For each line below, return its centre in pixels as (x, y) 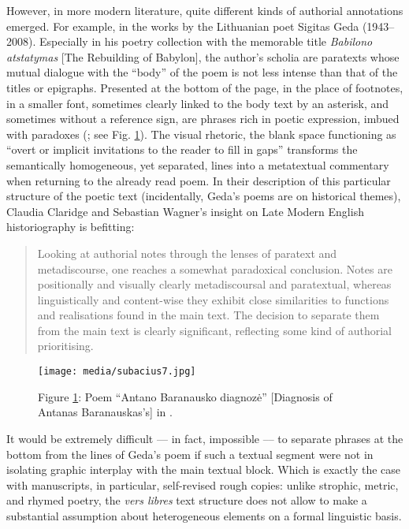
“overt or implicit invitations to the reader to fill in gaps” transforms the (182, 149)
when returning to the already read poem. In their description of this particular (199, 180)
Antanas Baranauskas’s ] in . (105, 412)
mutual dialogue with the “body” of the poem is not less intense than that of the (202, 72)
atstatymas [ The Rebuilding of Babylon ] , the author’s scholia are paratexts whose (203, 56)
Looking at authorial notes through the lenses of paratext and (187, 253)
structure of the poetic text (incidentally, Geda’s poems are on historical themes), (204, 196)
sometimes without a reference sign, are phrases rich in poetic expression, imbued (203, 119)
